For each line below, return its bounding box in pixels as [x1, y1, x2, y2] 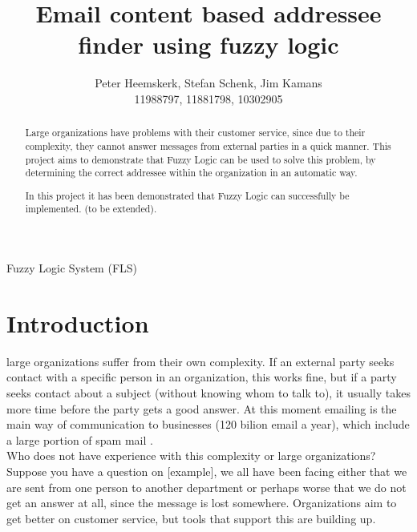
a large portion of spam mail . [6, 431, 153, 448]
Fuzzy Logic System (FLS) [6, 260, 138, 276]
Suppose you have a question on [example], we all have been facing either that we [6, 463, 407, 479]
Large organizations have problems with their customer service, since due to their [25, 126, 366, 139]
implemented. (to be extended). [25, 202, 157, 216]
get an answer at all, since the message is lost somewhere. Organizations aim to [6, 494, 397, 511]
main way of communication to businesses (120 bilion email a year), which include [6, 416, 410, 433]
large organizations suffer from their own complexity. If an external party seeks [6, 353, 395, 369]
